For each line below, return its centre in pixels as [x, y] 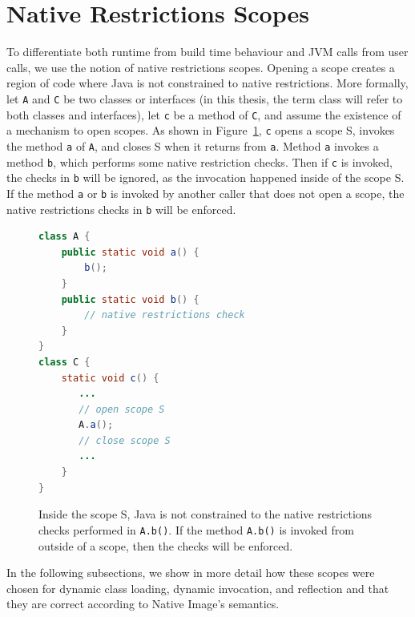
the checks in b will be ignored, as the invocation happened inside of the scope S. [205, 177]
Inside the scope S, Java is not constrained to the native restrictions [205, 514]
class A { [64, 237]
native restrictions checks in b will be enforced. [121, 209]
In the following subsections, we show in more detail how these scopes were [191, 573]
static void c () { [110, 378]
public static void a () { [130, 252]
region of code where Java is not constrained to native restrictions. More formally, [207, 83]
